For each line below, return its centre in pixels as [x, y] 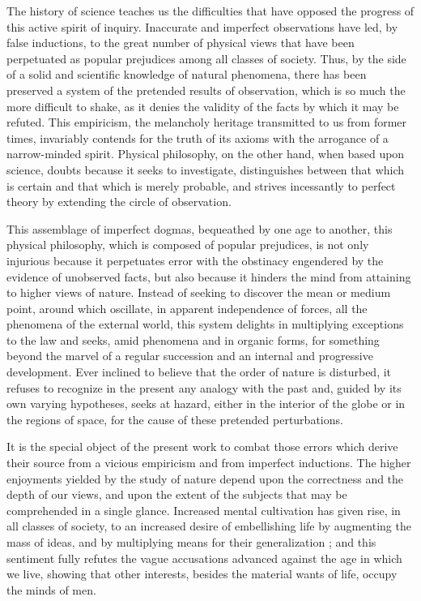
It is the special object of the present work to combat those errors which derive [202, 446]
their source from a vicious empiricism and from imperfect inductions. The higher [209, 463]
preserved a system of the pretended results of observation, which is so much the [206, 90]
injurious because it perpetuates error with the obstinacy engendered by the [195, 260]
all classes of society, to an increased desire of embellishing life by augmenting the [209, 526]
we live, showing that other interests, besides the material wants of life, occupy [202, 574]
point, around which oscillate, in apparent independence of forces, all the [187, 308]
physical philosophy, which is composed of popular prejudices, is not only [188, 245]
